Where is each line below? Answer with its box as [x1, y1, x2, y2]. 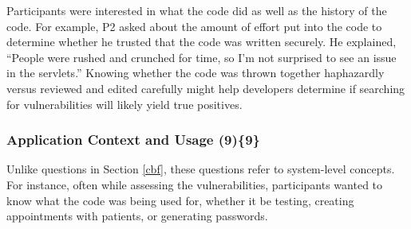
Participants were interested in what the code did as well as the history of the [6, 2, 387, 18]
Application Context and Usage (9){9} [6, 130, 261, 149]
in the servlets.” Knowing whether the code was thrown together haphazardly [6, 64, 385, 81]
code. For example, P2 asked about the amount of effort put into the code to [6, 17, 382, 34]
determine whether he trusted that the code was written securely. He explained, [6, 33, 397, 50]
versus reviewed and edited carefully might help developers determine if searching [6, 80, 405, 96]
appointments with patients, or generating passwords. [6, 208, 268, 224]
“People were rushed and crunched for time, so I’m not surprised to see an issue [6, 49, 397, 65]
